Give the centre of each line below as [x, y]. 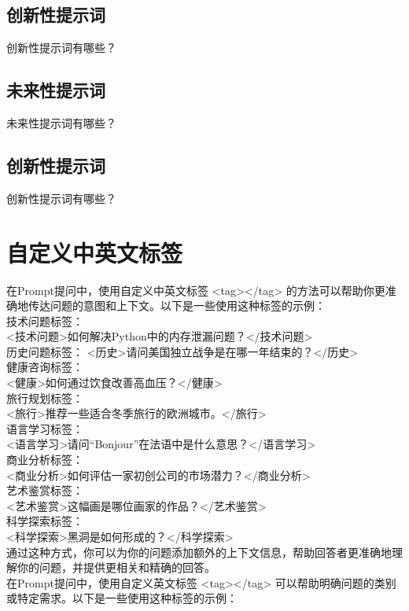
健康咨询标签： [45, 367]
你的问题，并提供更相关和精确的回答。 [116, 567]
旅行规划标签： [45, 398]
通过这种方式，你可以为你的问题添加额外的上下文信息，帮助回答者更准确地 [199, 552]
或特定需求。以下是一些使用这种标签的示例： [122, 598]
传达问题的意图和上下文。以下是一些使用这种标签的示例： [177, 305]
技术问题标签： [45, 320]
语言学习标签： [45, 428]
